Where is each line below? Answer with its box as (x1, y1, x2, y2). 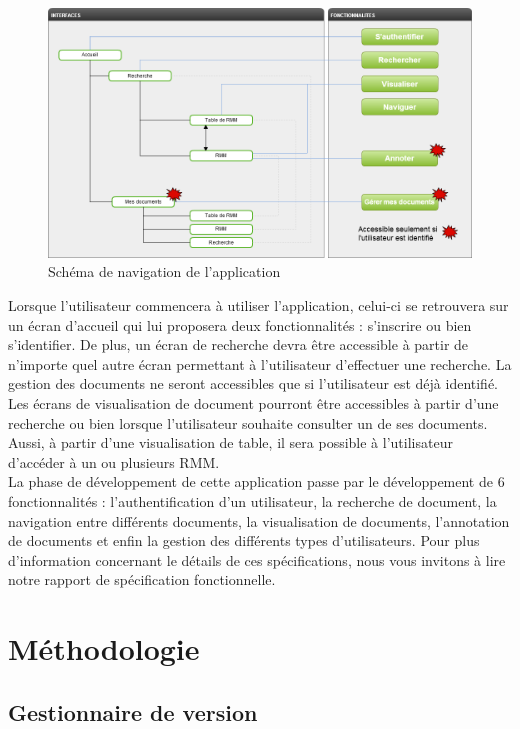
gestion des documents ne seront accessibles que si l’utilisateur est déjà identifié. (8, 373, 499, 394)
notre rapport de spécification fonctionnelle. (8, 569, 276, 590)
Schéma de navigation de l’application (48, 261, 281, 282)
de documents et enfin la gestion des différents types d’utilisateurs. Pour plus (8, 530, 480, 551)
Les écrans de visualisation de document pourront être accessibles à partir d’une (8, 393, 499, 414)
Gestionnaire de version (8, 696, 258, 727)
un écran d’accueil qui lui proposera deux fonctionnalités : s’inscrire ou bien (8, 314, 472, 335)
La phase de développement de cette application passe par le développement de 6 (8, 471, 505, 492)
